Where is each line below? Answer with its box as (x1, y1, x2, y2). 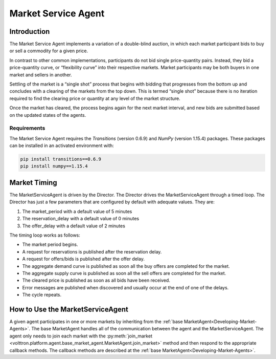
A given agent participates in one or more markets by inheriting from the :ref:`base (9, 318, 183, 325)
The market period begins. (22, 241, 78, 248)
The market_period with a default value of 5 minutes (22, 208, 132, 215)
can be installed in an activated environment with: (9, 142, 114, 149)
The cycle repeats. (22, 292, 62, 298)
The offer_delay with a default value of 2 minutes (22, 223, 125, 229)
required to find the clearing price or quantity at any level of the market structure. (9, 95, 181, 101)
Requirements (9, 124, 45, 132)
